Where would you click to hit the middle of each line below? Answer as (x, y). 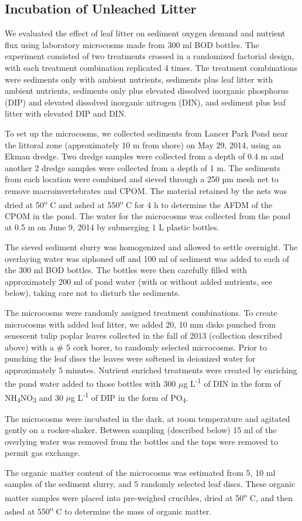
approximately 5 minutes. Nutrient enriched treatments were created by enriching (151, 370)
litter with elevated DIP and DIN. (66, 113)
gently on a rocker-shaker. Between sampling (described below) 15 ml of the (141, 430)
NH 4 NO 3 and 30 (34, 398)
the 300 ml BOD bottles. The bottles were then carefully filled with (126, 270)
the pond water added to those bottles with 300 (90, 384)
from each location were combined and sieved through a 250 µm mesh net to (142, 179)
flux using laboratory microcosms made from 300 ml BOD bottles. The (132, 44)
